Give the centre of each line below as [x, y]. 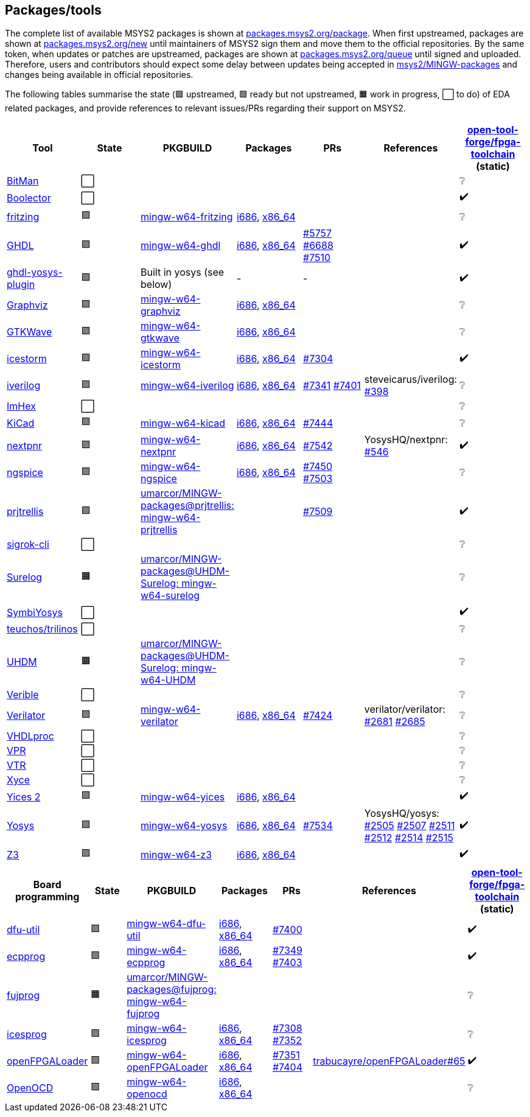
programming [47, 897]
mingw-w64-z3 [176, 854]
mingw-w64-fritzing [187, 216]
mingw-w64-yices [183, 797]
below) [156, 285]
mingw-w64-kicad [183, 423]
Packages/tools [53, 10]
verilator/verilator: [405, 709]
